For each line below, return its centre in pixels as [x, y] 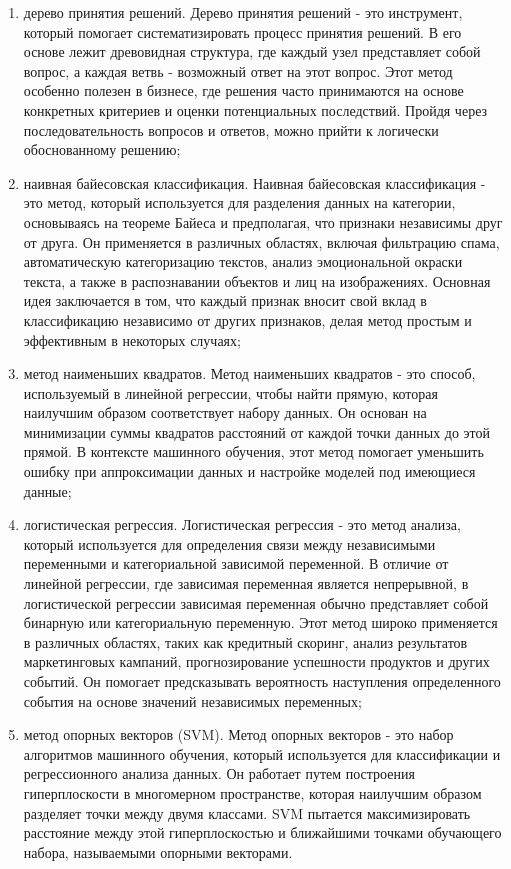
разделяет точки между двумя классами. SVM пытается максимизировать [247, 812]
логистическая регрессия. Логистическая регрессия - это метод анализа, [242, 524]
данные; [47, 490]
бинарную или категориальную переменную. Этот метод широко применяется [260, 622]
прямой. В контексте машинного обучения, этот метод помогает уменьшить [253, 451]
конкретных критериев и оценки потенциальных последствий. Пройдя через [255, 109]
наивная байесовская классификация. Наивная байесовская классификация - [254, 182]
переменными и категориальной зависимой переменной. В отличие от [236, 563]
